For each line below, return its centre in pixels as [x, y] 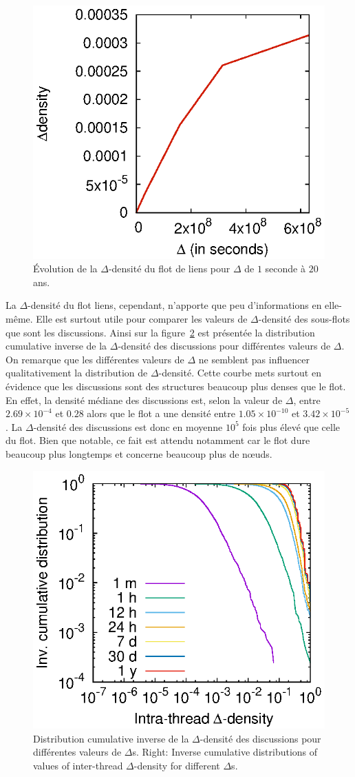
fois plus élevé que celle [291, 426]
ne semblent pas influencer [254, 359]
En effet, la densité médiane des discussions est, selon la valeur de [144, 400]
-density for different [177, 765]
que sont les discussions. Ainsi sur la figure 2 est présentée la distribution [160, 332]
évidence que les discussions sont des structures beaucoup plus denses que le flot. [176, 386]
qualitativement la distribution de [77, 373]
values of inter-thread [78, 765]
